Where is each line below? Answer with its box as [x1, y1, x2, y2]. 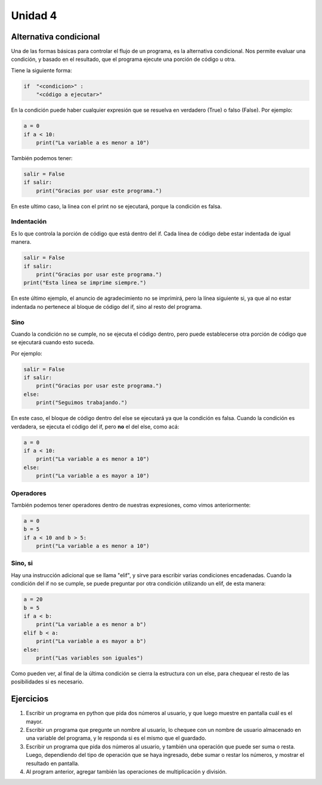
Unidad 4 [11, 9, 57, 22]
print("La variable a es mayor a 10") [36, 473, 150, 479]
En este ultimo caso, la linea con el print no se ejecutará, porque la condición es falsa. [11, 203, 222, 210]
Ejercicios [11, 694, 49, 704]
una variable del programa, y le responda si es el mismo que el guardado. [26, 735, 207, 742]
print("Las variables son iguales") [36, 654, 143, 661]
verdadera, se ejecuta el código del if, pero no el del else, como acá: [11, 423, 179, 430]
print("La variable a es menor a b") [36, 621, 147, 628]
